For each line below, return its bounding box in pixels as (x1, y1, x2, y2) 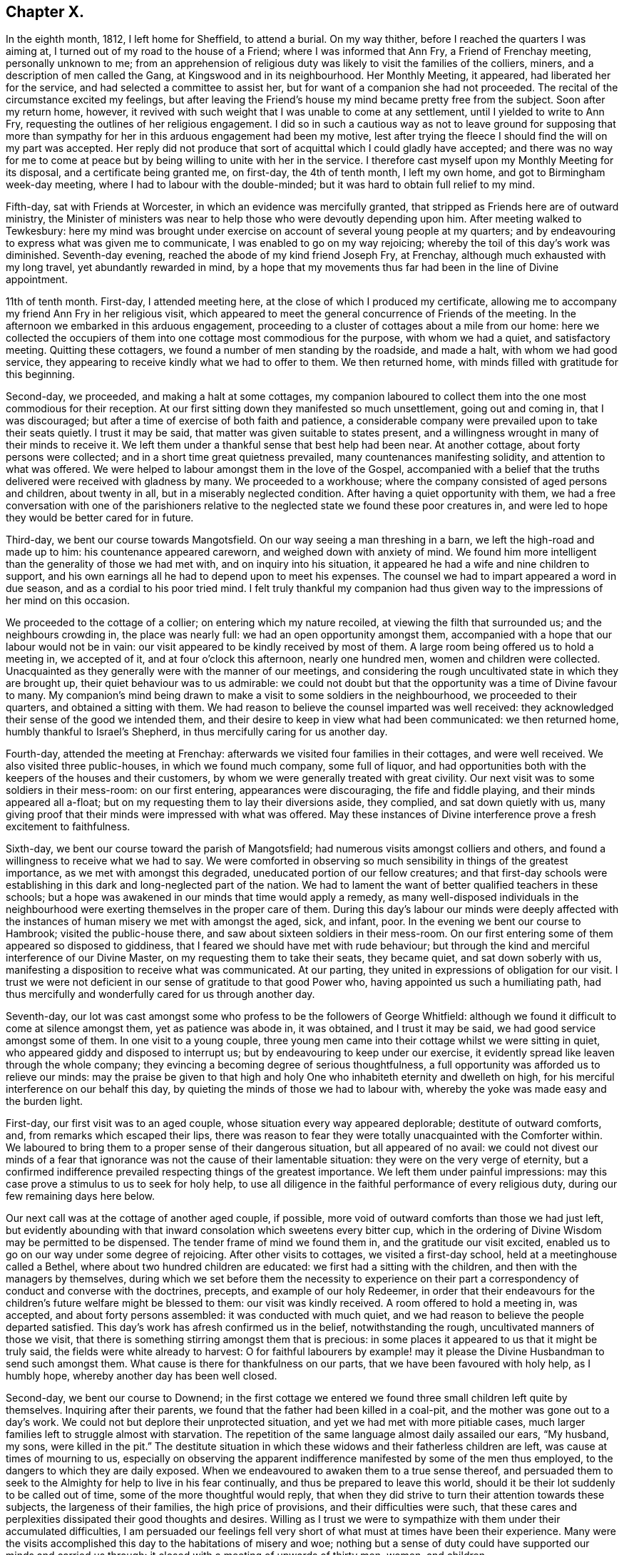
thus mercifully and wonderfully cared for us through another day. (6, 988, 315, 1001)
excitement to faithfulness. (6, 820, 131, 833)
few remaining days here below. (6, 1190, 155, 1203)
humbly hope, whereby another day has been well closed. (6, 1370, 277, 1382)
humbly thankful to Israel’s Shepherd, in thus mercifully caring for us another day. (6, 725, 388, 738)
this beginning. (6, 368, 76, 381)
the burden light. (6, 1095, 83, 1108)
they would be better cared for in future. (6, 511, 194, 524)
